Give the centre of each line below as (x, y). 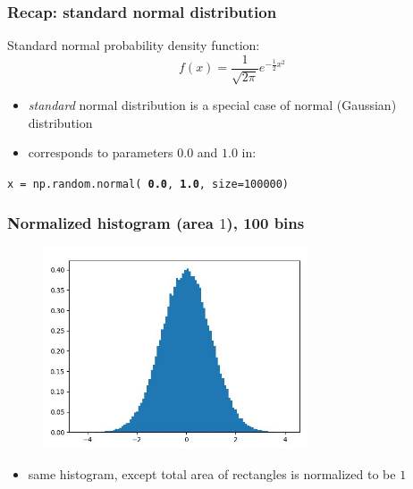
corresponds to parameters (101, 152)
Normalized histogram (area (110, 222)
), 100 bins (265, 222)
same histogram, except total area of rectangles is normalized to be (212, 473)
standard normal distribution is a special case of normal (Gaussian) (212, 105)
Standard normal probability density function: (134, 45)
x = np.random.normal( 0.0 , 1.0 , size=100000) (148, 185)
